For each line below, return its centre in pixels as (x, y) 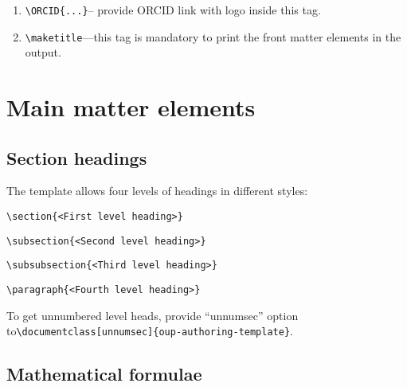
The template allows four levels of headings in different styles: (157, 191)
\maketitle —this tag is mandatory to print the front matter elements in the (213, 36)
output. (43, 52)
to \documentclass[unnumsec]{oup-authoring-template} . (150, 331)
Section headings (77, 157)
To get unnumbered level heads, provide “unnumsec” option (153, 315)
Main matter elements (131, 107)
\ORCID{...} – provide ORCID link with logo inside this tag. (173, 10)
